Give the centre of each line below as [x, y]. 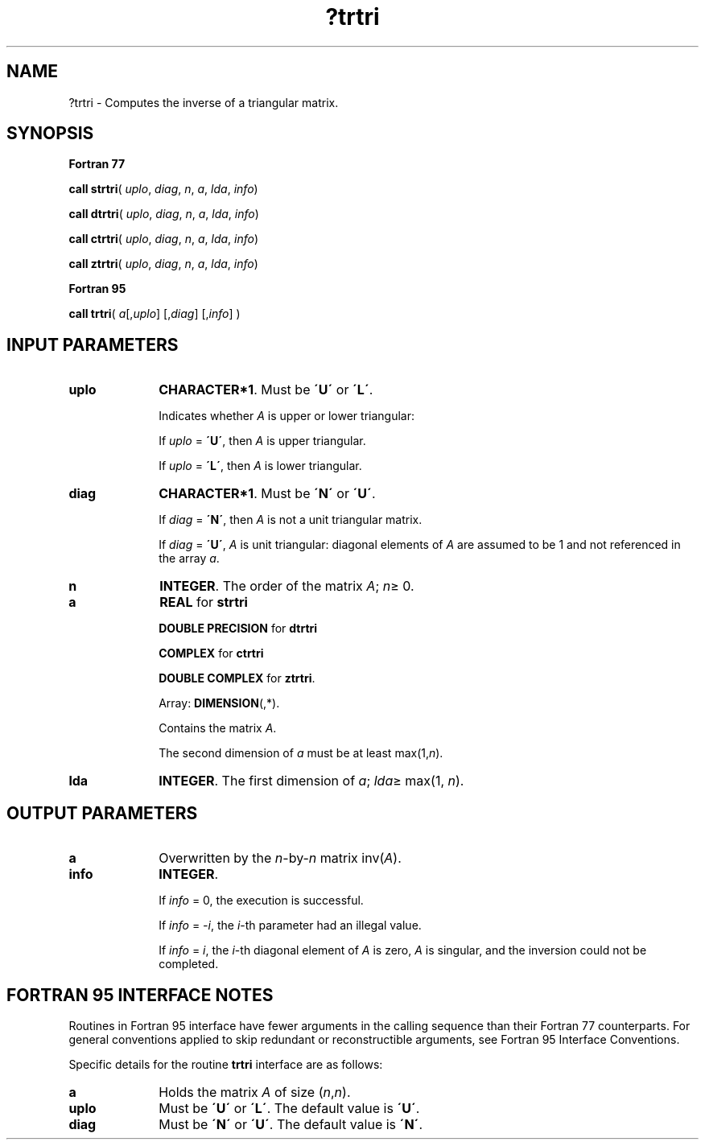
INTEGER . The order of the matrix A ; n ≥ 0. [287, 586]
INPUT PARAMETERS [93, 344]
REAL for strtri [204, 602]
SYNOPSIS [50, 134]
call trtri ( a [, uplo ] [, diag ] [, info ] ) [155, 314]
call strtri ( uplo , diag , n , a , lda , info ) [163, 189]
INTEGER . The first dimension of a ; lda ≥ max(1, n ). [311, 781]
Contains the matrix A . [218, 728]
